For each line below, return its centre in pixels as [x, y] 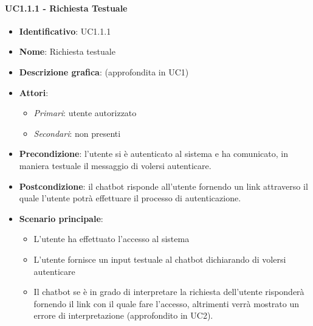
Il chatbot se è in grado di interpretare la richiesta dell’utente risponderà [169, 292]
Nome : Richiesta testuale [67, 51]
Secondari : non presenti [77, 133]
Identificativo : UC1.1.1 [65, 31]
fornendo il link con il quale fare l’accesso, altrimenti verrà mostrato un [167, 303]
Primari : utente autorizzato [85, 113]
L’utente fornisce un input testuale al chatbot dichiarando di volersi [160, 259]
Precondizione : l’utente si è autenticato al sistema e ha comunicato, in [153, 154]
